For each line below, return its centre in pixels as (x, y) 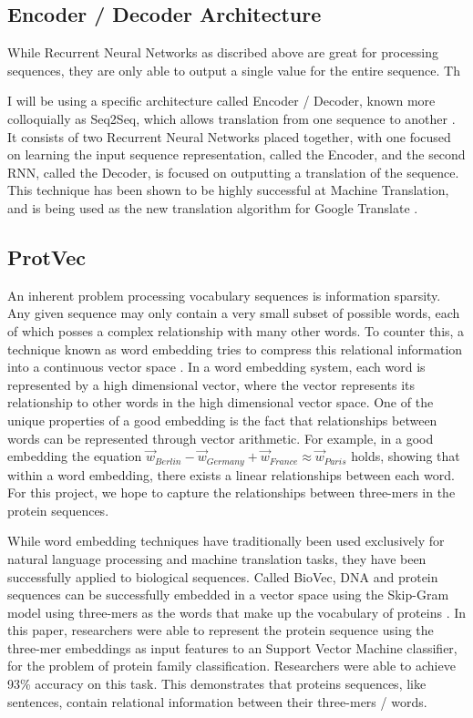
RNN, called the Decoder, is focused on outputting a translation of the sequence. (233, 172)
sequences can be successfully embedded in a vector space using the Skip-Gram (228, 595)
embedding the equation (75, 456)
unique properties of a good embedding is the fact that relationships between (222, 420)
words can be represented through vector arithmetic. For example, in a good (221, 438)
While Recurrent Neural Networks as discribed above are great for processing (223, 52)
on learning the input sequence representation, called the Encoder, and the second (236, 154)
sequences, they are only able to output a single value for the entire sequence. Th (234, 70)
